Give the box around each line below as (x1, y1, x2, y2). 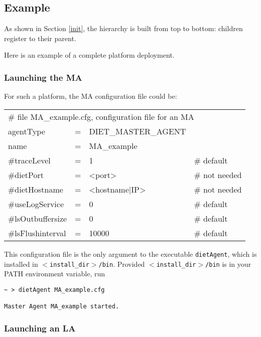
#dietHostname (8, 183, 63, 195)
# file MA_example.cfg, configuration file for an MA (8, 110, 194, 122)
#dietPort (8, 168, 44, 181)
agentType (8, 125, 45, 137)
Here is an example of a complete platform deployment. (4, 50, 175, 60)
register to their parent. (4, 33, 76, 43)
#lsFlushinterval (8, 227, 66, 239)
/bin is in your (205, 258, 251, 269)
